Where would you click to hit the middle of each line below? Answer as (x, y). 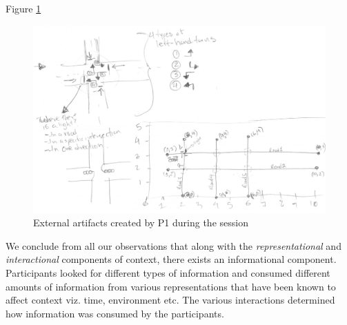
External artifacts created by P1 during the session (141, 223)
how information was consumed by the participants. (115, 313)
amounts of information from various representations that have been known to (171, 286)
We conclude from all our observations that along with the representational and (173, 245)
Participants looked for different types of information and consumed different (168, 273)
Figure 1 (23, 8)
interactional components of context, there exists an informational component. (171, 259)
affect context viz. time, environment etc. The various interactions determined (170, 300)
